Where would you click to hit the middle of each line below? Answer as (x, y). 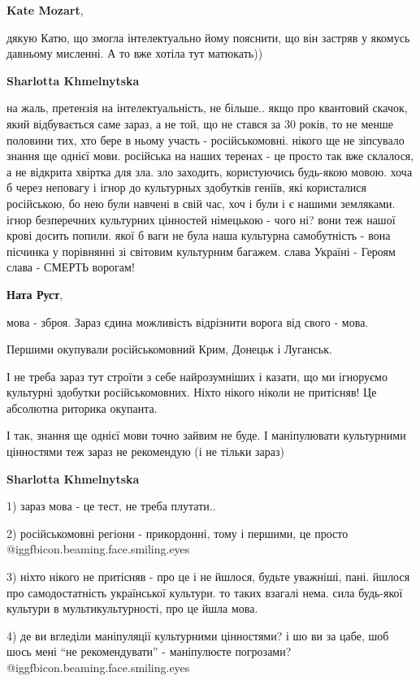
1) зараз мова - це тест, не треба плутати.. (111, 506)
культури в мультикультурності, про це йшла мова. (132, 608)
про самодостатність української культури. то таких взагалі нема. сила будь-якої (205, 592)
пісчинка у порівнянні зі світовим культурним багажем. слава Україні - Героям (201, 251)
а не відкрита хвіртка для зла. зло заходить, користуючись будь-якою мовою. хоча (210, 171)
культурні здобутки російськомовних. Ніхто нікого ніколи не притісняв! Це (192, 392)
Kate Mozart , (45, 10)
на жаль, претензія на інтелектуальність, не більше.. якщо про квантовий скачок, (207, 108)
